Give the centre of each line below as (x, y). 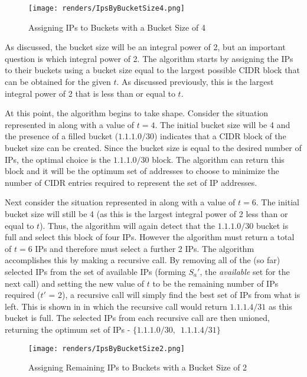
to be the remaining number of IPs (215, 283)
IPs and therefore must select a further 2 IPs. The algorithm (145, 248)
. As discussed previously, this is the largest (195, 82)
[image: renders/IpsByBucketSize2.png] (107, 348)
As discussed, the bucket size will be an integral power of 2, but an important (145, 47)
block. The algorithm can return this (218, 159)
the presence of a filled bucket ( (62, 136)
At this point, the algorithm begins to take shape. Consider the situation (137, 113)
